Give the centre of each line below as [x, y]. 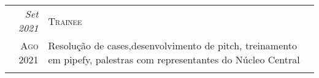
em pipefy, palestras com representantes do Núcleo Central [174, 59]
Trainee [65, 21]
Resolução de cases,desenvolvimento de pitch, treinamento [172, 45]
